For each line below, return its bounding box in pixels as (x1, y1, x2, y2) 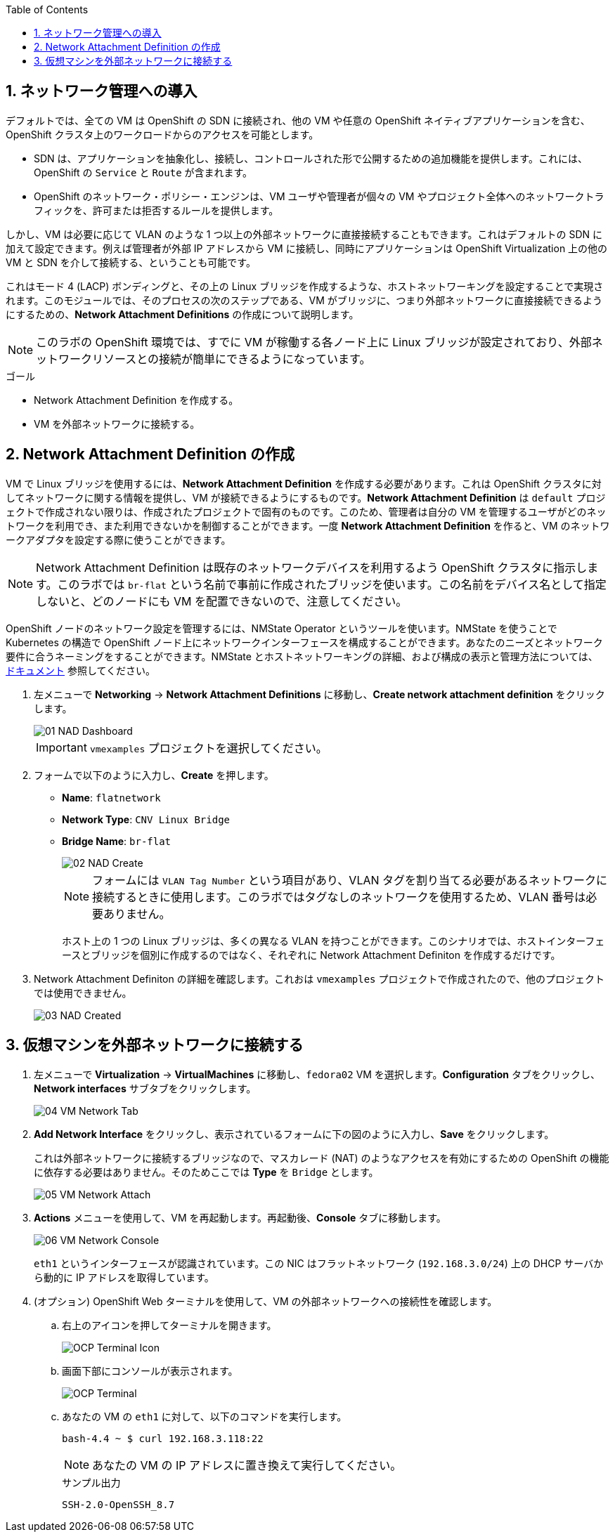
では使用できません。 (34, 986, 132, 999)
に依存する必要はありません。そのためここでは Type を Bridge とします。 (34, 1165, 379, 1178)
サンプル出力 (62, 1476, 121, 1488)
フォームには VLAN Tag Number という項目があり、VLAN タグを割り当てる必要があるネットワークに (92, 872, 608, 887)
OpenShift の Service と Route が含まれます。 (34, 166, 253, 178)
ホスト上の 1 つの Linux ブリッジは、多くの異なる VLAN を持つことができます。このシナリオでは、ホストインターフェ (62, 934, 605, 947)
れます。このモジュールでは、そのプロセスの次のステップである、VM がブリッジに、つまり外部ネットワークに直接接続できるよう (6, 294, 603, 306)
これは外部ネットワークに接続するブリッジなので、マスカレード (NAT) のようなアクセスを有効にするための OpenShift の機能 (34, 1151, 609, 1164)
